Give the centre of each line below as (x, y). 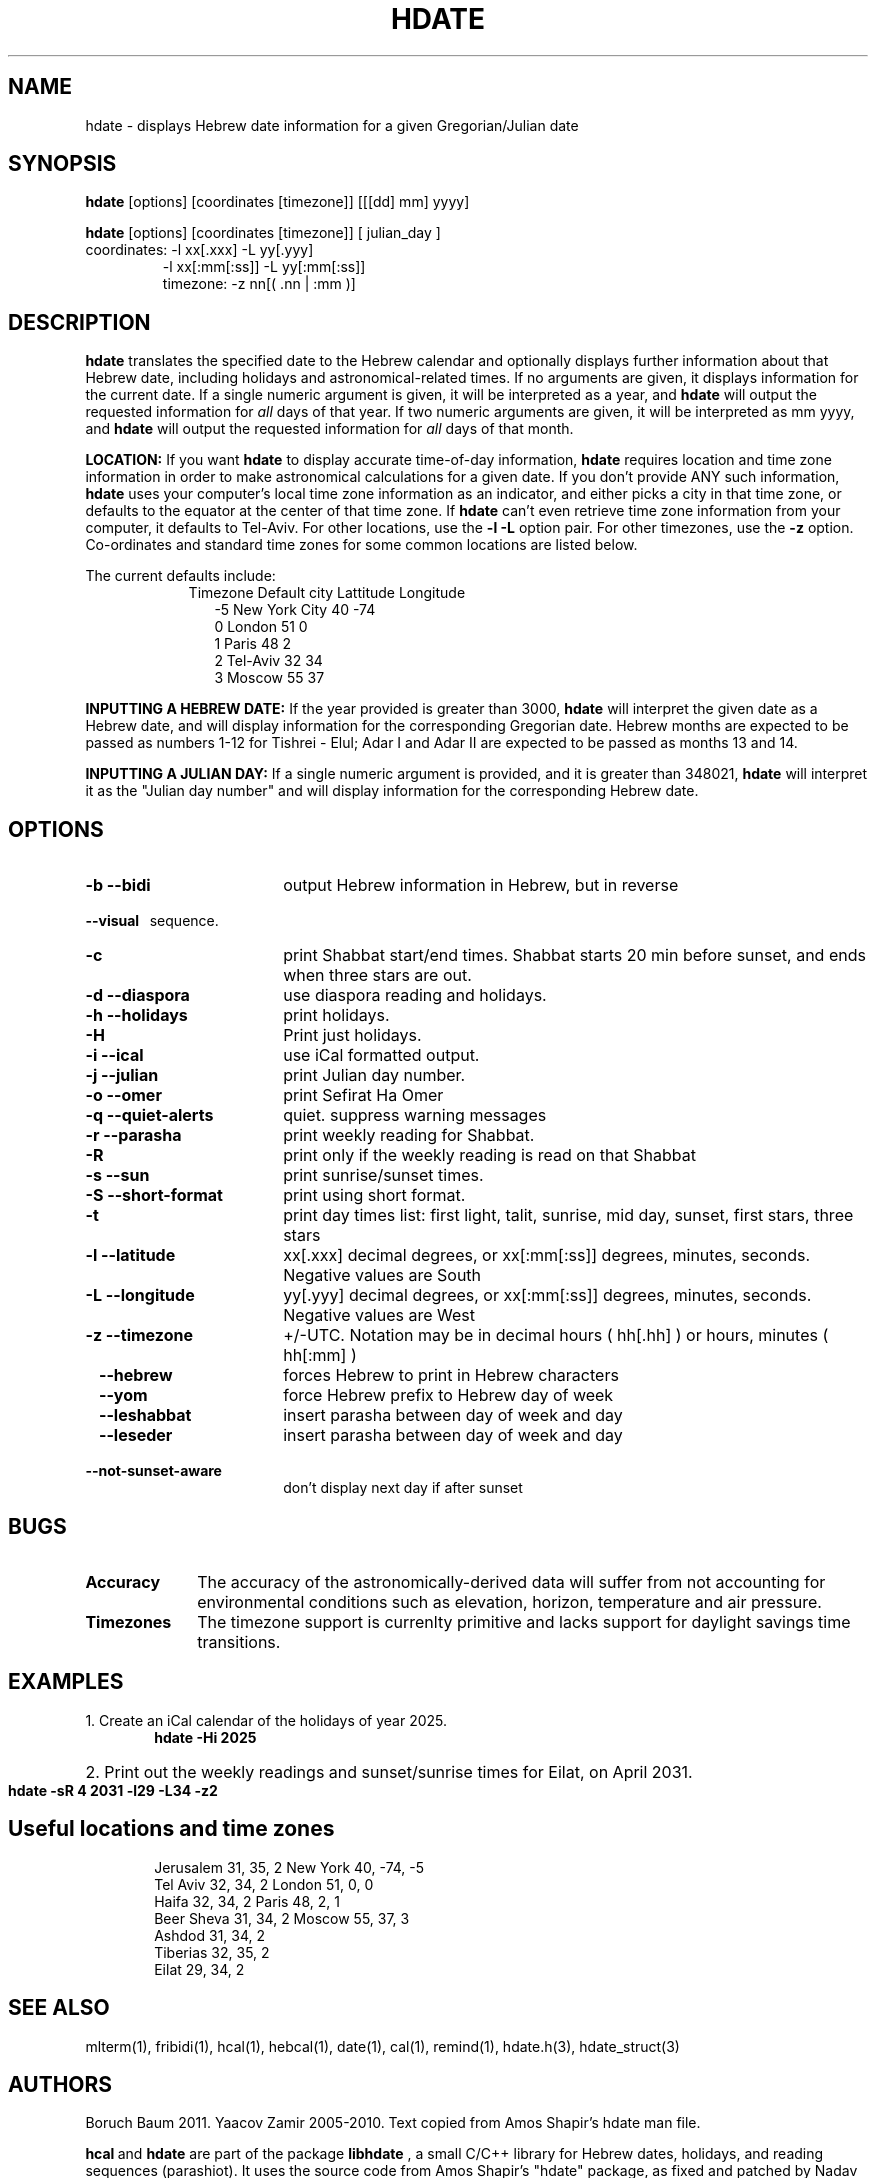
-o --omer (123, 1095)
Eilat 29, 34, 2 (199, 1969)
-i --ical (114, 1055)
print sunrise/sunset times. (383, 1175)
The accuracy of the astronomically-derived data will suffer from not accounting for (511, 1581)
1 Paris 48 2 (253, 644)
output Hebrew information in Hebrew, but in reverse (481, 885)
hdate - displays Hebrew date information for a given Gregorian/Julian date (332, 125)
